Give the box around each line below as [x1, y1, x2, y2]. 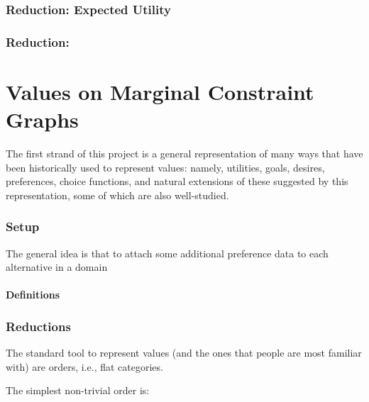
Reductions [6, 317, 71, 335]
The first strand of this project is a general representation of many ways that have [6, 146, 363, 160]
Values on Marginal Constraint [6, 77, 314, 106]
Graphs [6, 105, 79, 134]
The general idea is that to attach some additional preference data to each [6, 245, 329, 260]
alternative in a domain [6, 259, 108, 274]
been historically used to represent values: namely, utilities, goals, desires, [6, 160, 325, 174]
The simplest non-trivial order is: [6, 383, 150, 398]
